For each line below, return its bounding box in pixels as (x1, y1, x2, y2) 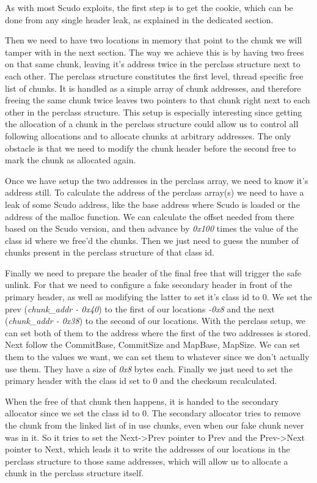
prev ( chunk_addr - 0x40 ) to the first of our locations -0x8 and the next (5, 302, 275, 315)
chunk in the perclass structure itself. (5, 466, 144, 479)
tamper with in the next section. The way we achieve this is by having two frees (5, 45, 304, 58)
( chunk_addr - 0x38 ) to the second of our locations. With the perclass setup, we (5, 314, 305, 327)
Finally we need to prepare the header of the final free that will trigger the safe (5, 266, 302, 279)
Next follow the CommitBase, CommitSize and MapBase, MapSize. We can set (5, 338, 301, 351)
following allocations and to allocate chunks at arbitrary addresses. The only (5, 129, 291, 142)
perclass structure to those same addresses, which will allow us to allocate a (5, 454, 288, 467)
